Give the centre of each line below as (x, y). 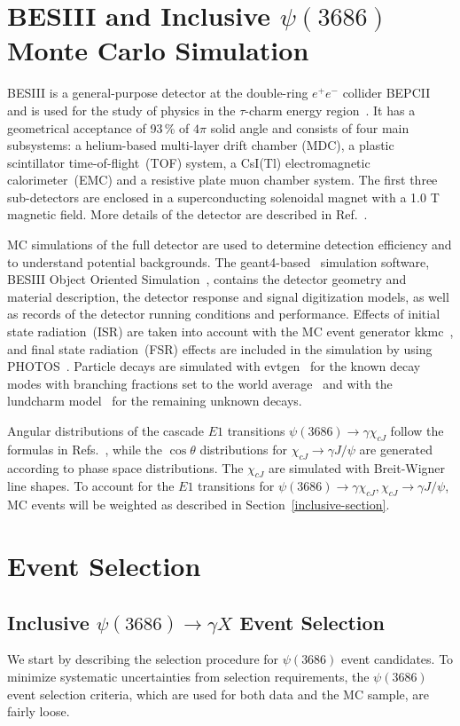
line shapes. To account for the (91, 486)
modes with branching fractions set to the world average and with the (200, 383)
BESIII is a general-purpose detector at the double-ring (158, 93)
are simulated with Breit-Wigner (357, 467)
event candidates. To (398, 659)
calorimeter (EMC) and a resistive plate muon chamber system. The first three (222, 180)
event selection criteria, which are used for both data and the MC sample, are (218, 694)
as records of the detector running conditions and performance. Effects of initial (224, 314)
